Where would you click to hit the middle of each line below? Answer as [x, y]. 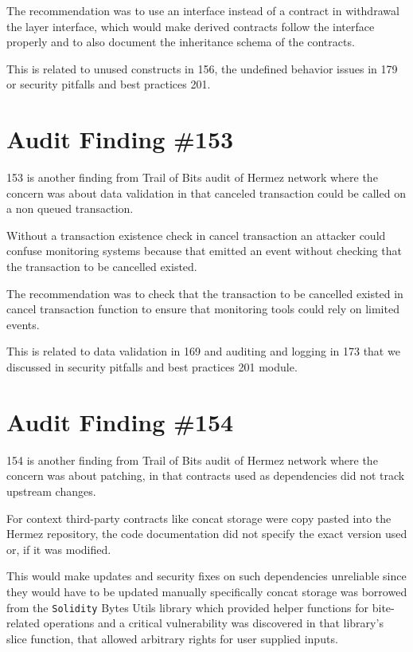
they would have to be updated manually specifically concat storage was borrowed [207, 591]
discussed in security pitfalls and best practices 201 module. [152, 367]
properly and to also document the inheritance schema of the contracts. [181, 42]
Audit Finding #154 [120, 421]
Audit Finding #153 [120, 139]
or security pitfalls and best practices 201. [109, 84]
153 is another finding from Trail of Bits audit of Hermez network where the [192, 177]
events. [23, 324]
